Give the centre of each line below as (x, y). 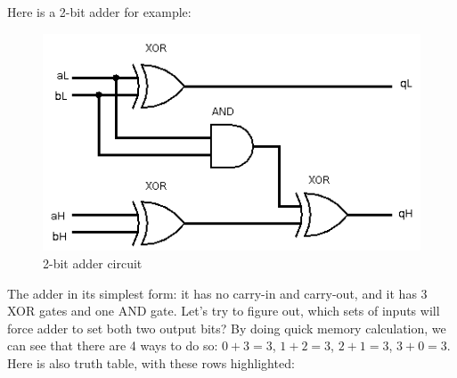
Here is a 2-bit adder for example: (99, 12)
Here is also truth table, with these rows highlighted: (151, 362)
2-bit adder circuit (93, 263)
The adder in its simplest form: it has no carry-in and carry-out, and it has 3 (217, 293)
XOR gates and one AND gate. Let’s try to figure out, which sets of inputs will (224, 311)
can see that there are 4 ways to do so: (113, 345)
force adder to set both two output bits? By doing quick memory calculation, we (227, 328)
